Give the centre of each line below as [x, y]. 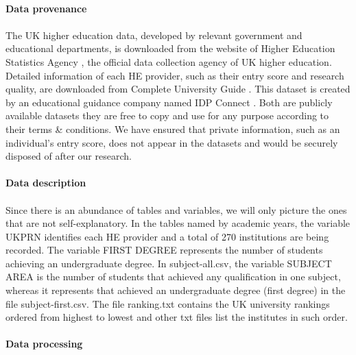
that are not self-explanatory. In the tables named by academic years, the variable [178, 223]
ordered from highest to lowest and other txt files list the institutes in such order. [177, 317]
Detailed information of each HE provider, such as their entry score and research [175, 75]
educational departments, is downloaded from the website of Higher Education [170, 48]
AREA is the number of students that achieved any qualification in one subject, [173, 277]
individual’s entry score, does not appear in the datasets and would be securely [172, 142]
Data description [46, 183]
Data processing [44, 344]
